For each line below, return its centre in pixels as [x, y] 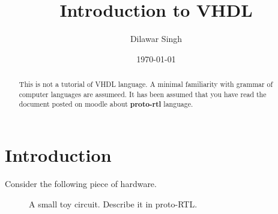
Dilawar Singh [156, 39]
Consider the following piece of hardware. [81, 184]
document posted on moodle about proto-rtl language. [106, 104]
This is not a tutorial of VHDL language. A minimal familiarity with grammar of [146, 84]
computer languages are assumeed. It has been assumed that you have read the [143, 94]
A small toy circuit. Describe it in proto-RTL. [113, 204]
